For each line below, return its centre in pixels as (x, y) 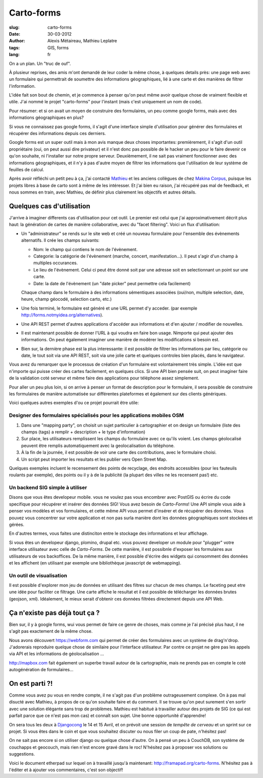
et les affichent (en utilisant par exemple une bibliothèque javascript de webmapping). (95, 563)
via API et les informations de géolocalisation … (56, 654)
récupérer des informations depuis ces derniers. (57, 134)
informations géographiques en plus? (47, 117)
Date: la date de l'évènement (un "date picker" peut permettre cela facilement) (112, 283)
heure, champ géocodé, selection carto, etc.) (66, 299)
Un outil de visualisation (38, 575)
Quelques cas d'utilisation (50, 206)
